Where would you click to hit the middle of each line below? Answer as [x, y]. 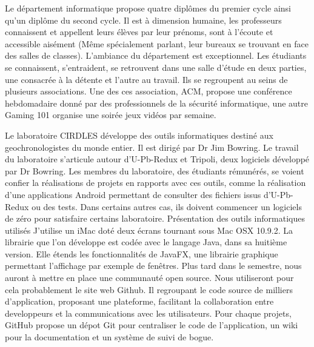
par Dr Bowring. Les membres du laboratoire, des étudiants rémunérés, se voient [155, 170]
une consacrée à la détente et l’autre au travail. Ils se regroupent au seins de [146, 79]
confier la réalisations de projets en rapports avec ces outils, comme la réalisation [155, 183]
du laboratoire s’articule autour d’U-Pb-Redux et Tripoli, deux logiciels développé [157, 159]
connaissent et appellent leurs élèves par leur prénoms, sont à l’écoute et [139, 32]
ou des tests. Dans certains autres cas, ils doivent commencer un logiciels [167, 206]
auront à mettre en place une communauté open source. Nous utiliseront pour [149, 278]
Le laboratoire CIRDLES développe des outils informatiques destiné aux [139, 135]
